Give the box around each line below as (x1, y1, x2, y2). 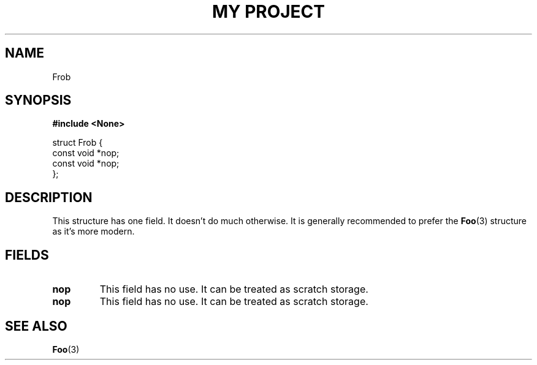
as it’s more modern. (52, 226, 135, 237)
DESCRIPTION (5, 189, 93, 205)
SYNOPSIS (5, 92, 72, 108)
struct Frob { (52, 137, 103, 148)
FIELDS (5, 247, 49, 263)
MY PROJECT (211, 1, 326, 22)
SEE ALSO (5, 318, 67, 334)
